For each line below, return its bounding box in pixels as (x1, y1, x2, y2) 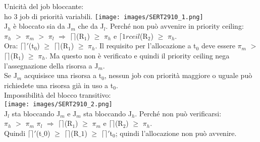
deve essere (201, 40, 235, 51)
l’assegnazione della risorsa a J (4, 60, 98, 70)
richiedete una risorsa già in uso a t (4, 80, 114, 90)
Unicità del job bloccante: (4, 1, 84, 11)
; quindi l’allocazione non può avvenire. (115, 127, 237, 138)
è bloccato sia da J (13, 21, 71, 31)
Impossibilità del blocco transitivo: (4, 90, 111, 100)
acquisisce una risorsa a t (24, 70, 102, 81)
